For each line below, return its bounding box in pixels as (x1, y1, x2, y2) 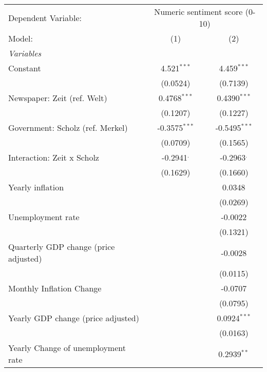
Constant (8, 62, 41, 74)
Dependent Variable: (8, 11, 82, 24)
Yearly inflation (8, 181, 64, 193)
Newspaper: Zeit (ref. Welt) (8, 92, 107, 104)
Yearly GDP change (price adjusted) (8, 312, 139, 324)
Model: (8, 32, 33, 44)
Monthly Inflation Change (8, 282, 102, 294)
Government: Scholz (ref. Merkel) (8, 122, 128, 133)
